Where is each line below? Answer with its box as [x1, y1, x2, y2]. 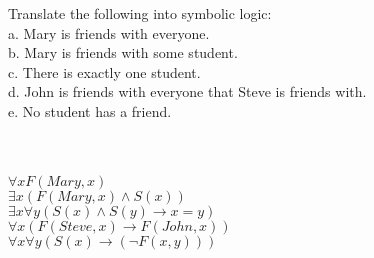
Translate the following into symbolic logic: [8, 3, 272, 23]
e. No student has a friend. [8, 100, 172, 121]
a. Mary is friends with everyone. [8, 22, 210, 43]
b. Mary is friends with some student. [8, 42, 238, 63]
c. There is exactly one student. [8, 61, 201, 82]
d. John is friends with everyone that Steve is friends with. [8, 81, 367, 102]
